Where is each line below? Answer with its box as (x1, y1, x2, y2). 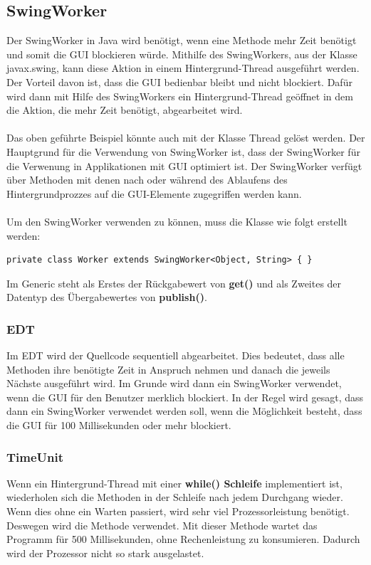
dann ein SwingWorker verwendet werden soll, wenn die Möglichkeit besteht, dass (6, 403, 362, 418)
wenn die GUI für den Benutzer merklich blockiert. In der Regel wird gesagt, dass (6, 389, 364, 404)
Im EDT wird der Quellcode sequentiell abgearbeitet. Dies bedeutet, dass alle (6, 348, 345, 363)
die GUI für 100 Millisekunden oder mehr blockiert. (6, 418, 231, 433)
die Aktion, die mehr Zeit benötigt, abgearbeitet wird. (6, 102, 243, 117)
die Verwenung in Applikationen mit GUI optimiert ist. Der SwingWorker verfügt (6, 158, 362, 173)
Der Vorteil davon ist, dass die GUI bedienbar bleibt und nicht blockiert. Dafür (6, 74, 352, 89)
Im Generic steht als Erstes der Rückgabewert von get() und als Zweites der (6, 275, 342, 290)
